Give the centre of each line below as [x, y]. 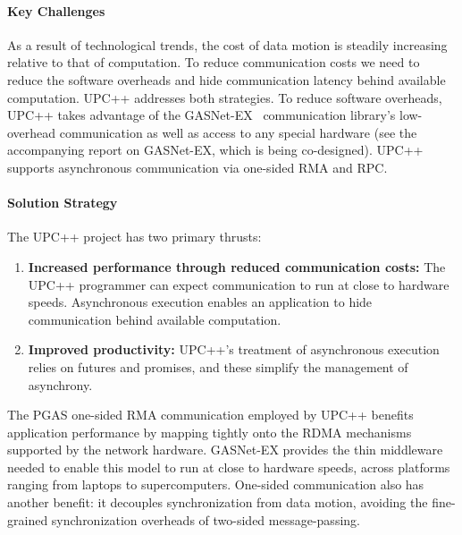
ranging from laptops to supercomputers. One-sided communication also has [216, 484]
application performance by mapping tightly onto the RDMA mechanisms [210, 432]
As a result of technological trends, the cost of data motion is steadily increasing [227, 44]
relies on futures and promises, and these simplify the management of [218, 366]
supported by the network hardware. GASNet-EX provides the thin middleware [225, 450]
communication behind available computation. [155, 319]
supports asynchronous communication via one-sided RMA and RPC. [197, 167]
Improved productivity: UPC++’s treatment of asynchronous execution [234, 349]
